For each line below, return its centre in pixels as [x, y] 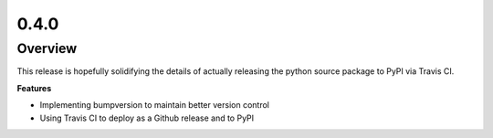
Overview [47, 48]
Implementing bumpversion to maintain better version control [154, 105]
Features [34, 88]
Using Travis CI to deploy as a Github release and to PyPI [147, 118]
